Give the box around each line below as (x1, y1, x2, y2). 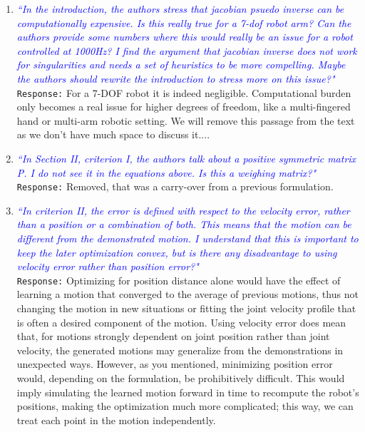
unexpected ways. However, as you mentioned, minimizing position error (16, 356, 333, 371)
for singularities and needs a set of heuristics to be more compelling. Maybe (16, 57, 346, 72)
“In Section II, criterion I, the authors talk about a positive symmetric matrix (16, 151, 356, 165)
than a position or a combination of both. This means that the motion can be (16, 217, 351, 232)
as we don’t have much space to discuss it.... (16, 127, 210, 142)
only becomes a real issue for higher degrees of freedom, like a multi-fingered (16, 99, 351, 114)
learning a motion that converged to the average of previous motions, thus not (16, 287, 359, 302)
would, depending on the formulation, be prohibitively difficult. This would (16, 371, 345, 386)
